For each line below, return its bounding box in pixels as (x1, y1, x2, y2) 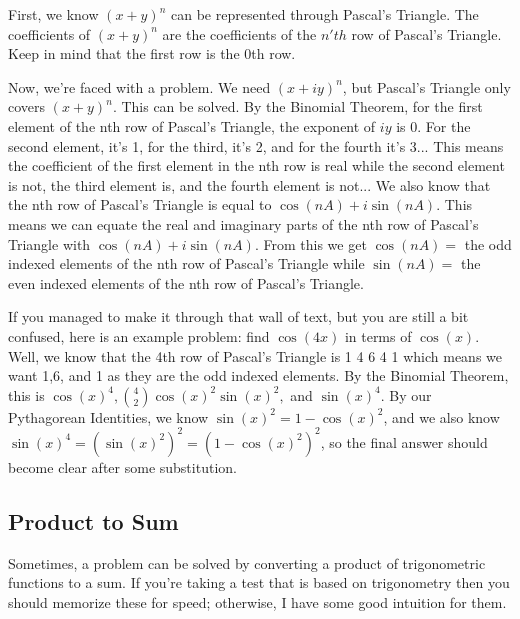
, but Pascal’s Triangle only (342, 76, 511, 97)
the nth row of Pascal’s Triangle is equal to (8, 194, 272, 215)
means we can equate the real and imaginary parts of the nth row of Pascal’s (8, 213, 479, 234)
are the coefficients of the (162, 23, 317, 44)
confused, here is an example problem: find (8, 325, 270, 346)
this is (8, 384, 45, 405)
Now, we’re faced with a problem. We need (8, 76, 271, 97)
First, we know (8, 4, 99, 24)
